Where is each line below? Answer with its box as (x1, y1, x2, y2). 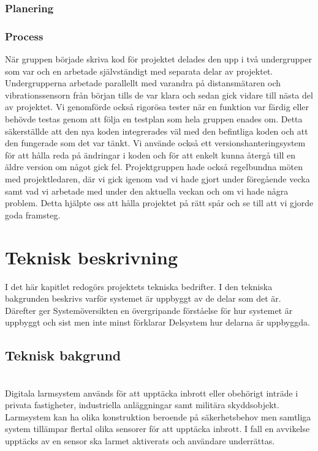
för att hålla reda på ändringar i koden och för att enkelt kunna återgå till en (5, 148, 295, 161)
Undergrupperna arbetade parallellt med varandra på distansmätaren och (5, 76, 281, 89)
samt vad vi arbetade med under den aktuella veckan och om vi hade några (5, 184, 289, 197)
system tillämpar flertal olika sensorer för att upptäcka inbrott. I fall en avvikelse (5, 422, 310, 435)
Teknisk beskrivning (5, 244, 178, 269)
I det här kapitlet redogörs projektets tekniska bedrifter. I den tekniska (5, 280, 273, 293)
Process (5, 28, 44, 43)
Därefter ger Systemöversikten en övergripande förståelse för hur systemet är (5, 304, 293, 316)
